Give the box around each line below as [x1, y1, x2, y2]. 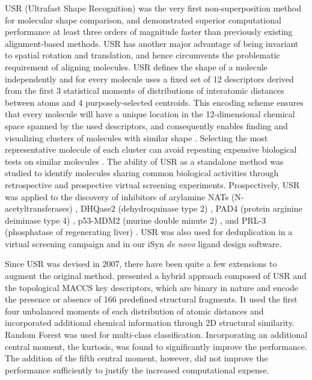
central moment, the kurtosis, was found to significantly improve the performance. [5, 340, 307, 352]
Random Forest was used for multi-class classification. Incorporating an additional [5, 328, 308, 341]
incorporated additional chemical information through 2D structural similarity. [5, 316, 295, 329]
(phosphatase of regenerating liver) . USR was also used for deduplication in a [5, 225, 293, 238]
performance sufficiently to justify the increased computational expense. [5, 363, 269, 376]
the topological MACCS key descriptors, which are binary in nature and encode [5, 281, 299, 293]
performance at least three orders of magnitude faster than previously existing [5, 25, 293, 38]
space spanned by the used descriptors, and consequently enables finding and [5, 119, 288, 132]
